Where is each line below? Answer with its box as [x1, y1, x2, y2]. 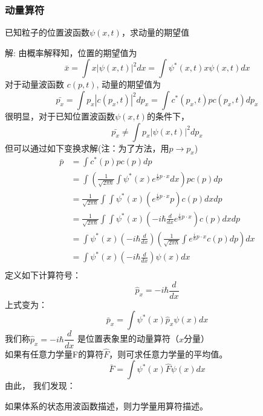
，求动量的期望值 [121, 26, 189, 39]
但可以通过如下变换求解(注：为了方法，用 [5, 141, 169, 154]
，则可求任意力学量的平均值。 [109, 347, 228, 360]
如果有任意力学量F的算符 [5, 347, 104, 360]
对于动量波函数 [5, 78, 64, 91]
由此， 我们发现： [5, 379, 76, 392]
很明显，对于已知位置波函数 [5, 110, 115, 122]
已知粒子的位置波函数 [5, 26, 89, 39]
